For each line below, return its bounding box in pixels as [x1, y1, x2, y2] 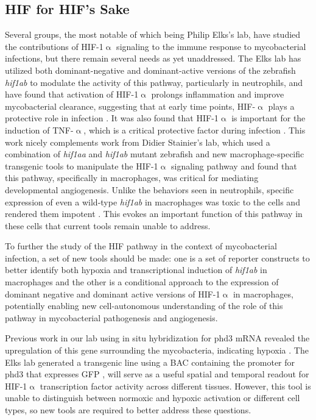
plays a [268, 99, 295, 112]
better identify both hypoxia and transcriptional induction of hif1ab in [5, 263, 267, 276]
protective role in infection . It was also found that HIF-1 [5, 112, 219, 124]
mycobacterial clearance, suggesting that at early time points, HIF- [5, 99, 256, 112]
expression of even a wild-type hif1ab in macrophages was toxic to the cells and [5, 195, 300, 208]
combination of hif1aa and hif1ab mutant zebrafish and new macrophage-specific [5, 148, 304, 160]
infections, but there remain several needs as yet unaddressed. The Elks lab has [5, 52, 301, 65]
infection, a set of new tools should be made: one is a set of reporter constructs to [5, 251, 310, 264]
